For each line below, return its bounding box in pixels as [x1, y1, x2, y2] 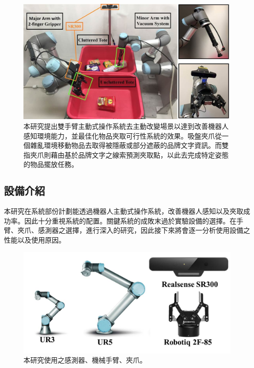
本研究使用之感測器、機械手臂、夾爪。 [23, 355, 147, 365]
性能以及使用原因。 [4, 234, 65, 245]
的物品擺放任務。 [23, 159, 78, 169]
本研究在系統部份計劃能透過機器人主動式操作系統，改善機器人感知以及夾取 [4, 206, 243, 216]
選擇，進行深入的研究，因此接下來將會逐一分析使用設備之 [65, 225, 250, 235]
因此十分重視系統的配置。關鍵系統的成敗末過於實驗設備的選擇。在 [24, 215, 236, 225]
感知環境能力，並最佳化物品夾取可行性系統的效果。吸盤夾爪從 [23, 130, 222, 141]
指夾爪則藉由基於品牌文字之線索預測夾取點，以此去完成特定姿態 [23, 149, 229, 160]
